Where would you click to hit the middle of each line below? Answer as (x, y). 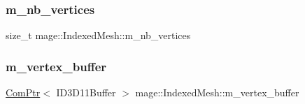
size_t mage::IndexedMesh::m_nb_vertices (98, 35)
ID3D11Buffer (86, 92)
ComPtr (23, 92)
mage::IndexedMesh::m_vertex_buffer (217, 92)
